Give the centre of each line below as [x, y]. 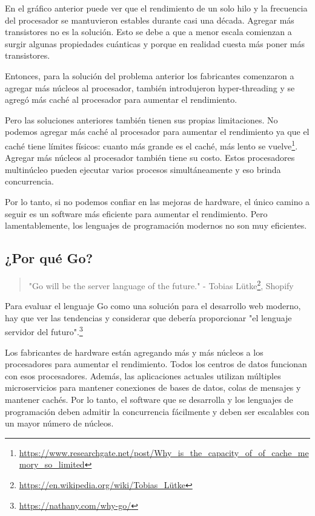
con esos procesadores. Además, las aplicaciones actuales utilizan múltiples [143, 375]
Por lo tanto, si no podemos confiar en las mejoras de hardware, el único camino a [157, 201]
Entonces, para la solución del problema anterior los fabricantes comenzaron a [150, 75]
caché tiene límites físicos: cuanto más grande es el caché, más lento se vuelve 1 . [151, 145]
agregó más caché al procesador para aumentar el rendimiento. [121, 100]
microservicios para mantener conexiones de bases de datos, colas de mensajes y [153, 387]
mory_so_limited [52, 464]
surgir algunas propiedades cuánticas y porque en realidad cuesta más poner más [155, 43]
